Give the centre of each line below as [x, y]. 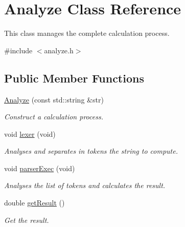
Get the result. [27, 220]
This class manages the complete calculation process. [87, 33]
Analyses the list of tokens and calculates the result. [85, 185]
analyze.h [59, 50]
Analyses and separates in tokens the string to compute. [91, 151]
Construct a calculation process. [54, 117]
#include [18, 50]
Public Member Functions [74, 78]
